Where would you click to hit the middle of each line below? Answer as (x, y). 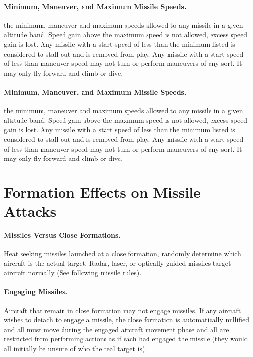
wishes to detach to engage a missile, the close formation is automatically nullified (127, 320)
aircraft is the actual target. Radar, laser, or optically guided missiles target (117, 263)
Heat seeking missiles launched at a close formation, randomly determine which (123, 253)
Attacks (30, 211)
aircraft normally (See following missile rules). (73, 272)
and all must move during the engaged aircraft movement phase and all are (116, 329)
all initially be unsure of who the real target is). (75, 348)
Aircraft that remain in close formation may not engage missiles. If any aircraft (123, 310)
